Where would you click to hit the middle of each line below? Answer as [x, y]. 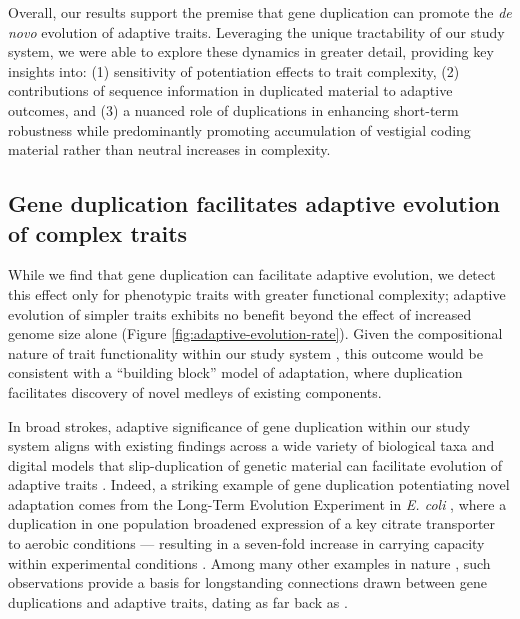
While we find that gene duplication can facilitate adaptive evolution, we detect [252, 274]
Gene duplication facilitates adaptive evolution [254, 203]
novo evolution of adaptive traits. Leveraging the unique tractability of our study [256, 31]
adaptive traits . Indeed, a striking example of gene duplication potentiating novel [259, 484]
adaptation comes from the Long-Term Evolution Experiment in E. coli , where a [257, 503]
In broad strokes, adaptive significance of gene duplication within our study [239, 425]
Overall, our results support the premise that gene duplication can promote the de [260, 12]
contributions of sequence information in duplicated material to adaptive [230, 90]
